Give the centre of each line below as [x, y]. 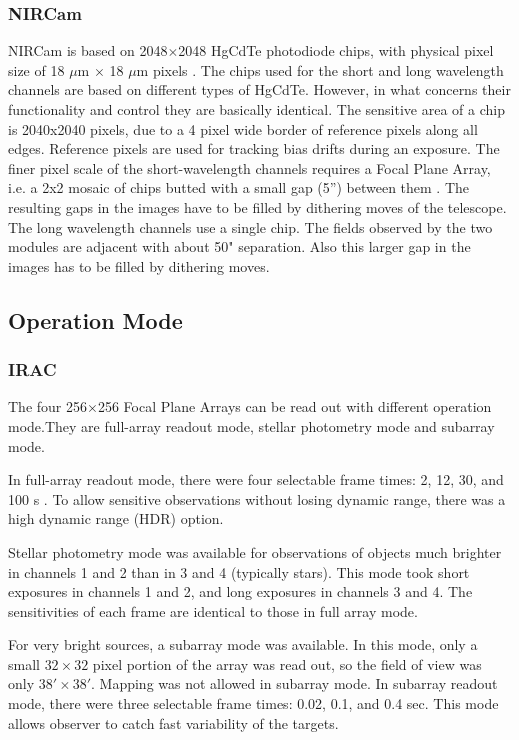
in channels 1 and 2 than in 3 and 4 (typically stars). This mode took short [239, 571]
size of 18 [36, 69]
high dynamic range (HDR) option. [116, 518]
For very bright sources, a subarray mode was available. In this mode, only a [243, 644]
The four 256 [47, 406]
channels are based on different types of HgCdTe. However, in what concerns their [259, 89]
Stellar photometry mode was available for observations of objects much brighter [255, 551]
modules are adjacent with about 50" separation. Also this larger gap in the [239, 246]
